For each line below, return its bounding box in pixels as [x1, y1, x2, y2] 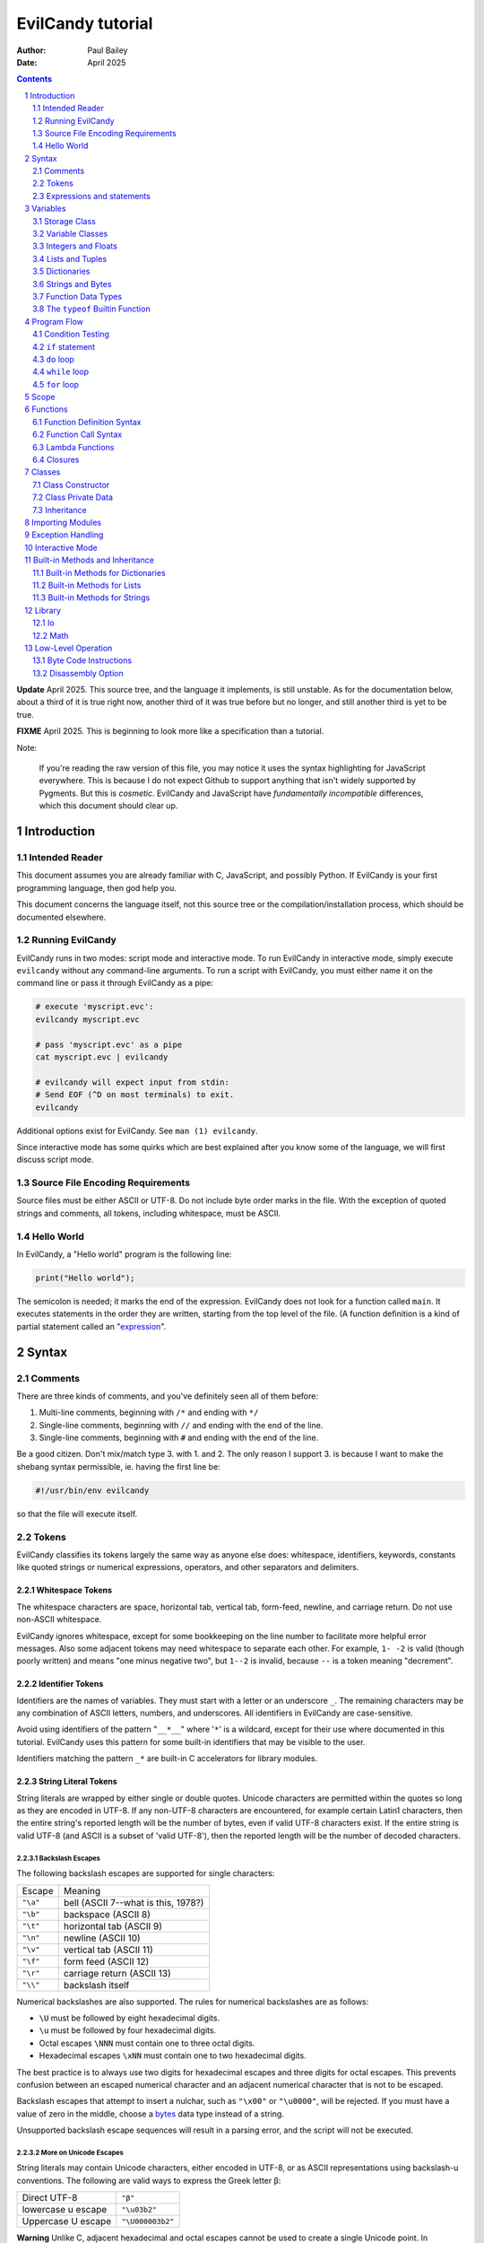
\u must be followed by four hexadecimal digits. [39, 2025, 217, 2036]
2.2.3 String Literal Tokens [16, 1776, 118, 1787]
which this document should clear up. [39, 800, 178, 811]
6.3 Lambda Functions [32, 441, 115, 452]
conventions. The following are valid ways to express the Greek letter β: [16, 2175, 281, 2186]
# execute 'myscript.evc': [35, 1001, 154, 1012]
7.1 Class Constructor [32, 479, 110, 490]
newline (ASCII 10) [63, 1932, 141, 1944]
